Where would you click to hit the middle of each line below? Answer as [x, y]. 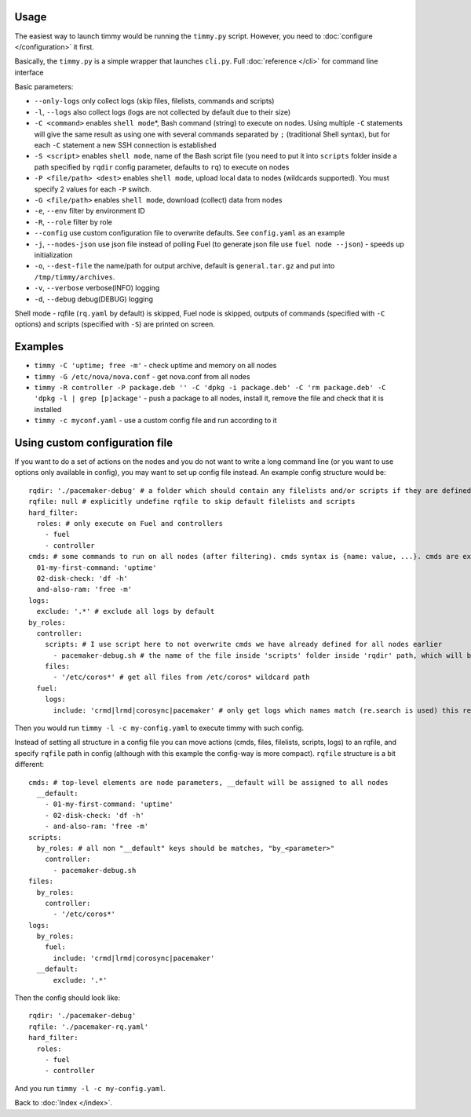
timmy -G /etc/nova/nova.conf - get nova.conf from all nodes [142, 376]
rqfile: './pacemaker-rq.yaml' [89, 1027]
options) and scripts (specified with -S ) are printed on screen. [115, 324]
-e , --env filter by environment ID [89, 211]
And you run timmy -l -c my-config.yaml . [90, 1088]
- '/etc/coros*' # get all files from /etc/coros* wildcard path [181, 677]
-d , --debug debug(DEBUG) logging [93, 299]
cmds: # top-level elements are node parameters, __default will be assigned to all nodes [208, 782]
